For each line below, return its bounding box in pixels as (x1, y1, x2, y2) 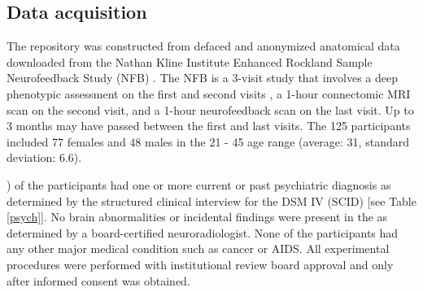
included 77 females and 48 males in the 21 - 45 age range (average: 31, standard (7, 133, 409, 150)
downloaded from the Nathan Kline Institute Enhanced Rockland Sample (7, 53, 373, 70)
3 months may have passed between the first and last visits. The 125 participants (7, 117, 411, 134)
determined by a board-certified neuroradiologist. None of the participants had (7, 224, 399, 241)
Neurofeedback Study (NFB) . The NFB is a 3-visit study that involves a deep (7, 69, 398, 86)
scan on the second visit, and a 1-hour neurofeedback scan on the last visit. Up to (7, 101, 414, 118)
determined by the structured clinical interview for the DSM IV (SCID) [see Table (7, 192, 416, 209)
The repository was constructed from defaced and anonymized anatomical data (7, 37, 400, 54)
